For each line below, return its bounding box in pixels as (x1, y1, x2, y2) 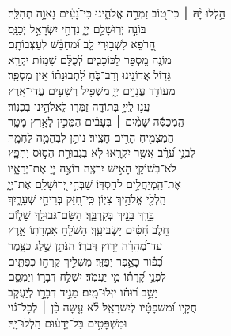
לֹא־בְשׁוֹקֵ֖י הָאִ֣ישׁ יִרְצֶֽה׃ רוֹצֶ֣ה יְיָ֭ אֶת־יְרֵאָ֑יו (8, 159, 176, 176)
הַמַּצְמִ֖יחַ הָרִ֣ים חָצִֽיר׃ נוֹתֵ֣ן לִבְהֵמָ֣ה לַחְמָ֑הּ (8, 128, 174, 145)
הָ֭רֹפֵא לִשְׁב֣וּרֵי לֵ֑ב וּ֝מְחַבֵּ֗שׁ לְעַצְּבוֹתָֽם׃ (8, 36, 156, 52)
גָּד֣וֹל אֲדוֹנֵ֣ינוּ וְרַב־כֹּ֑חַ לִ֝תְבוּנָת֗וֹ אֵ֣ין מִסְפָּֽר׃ (8, 66, 171, 83)
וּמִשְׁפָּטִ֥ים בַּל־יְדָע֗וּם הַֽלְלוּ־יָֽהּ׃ (8, 314, 127, 330)
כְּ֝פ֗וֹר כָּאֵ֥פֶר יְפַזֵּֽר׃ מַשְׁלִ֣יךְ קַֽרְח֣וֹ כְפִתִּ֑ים (8, 252, 163, 269)
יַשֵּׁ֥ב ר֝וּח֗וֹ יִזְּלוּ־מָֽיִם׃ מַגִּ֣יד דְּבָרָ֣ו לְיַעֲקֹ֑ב (8, 283, 158, 300)
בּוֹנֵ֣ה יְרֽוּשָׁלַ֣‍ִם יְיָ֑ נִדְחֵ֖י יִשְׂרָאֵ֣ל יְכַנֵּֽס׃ (8, 20, 146, 36)
